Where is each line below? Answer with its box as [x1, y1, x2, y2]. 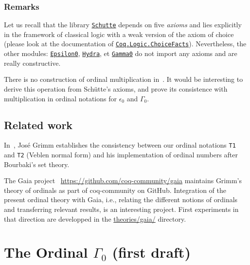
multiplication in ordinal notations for [4, 93, 117, 103]
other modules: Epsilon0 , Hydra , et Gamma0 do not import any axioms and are [4, 48, 237, 58]
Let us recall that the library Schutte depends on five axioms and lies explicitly [4, 19, 242, 30]
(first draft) [112, 242, 191, 262]
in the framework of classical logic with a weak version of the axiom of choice [4, 29, 234, 39]
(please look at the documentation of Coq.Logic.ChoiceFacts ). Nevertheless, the [4, 38, 247, 49]
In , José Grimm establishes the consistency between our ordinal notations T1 [4, 140, 236, 150]
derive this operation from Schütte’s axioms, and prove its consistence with [4, 83, 228, 94]
